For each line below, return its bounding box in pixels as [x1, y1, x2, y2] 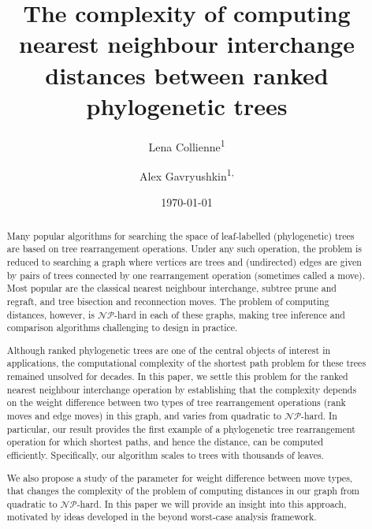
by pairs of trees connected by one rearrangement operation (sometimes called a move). [6, 268, 366, 281]
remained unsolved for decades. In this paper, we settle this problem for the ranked [6, 370, 348, 383]
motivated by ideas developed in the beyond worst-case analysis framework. [6, 510, 317, 523]
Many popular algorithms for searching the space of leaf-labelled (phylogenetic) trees [6, 229, 355, 242]
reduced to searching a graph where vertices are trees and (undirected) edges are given [6, 255, 362, 268]
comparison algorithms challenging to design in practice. [6, 321, 238, 334]
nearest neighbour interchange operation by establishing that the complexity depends [6, 382, 357, 396]
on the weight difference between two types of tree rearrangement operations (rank [6, 396, 346, 409]
